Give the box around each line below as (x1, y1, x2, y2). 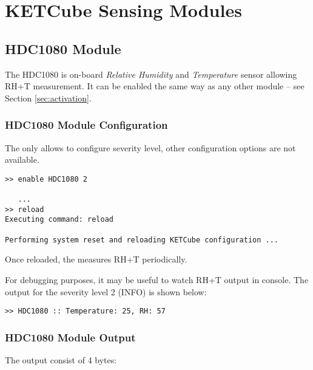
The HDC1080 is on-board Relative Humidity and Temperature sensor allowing (5, 67, 297, 80)
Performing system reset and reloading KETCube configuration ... (5, 235, 279, 244)
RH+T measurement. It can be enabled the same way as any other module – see (5, 80, 305, 92)
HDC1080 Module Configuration (5, 117, 168, 132)
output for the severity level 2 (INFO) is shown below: (5, 285, 207, 298)
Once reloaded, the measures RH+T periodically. (5, 253, 187, 266)
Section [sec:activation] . (5, 91, 92, 104)
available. (5, 153, 39, 166)
